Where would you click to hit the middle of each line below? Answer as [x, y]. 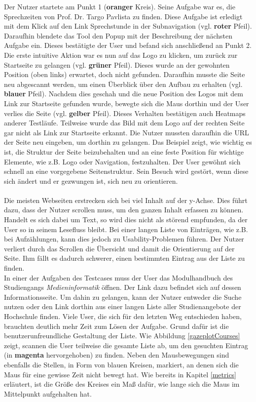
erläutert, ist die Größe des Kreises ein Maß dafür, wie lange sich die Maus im [122, 384]
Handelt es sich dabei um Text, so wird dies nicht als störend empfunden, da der [126, 220]
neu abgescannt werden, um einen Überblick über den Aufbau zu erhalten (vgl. [123, 84]
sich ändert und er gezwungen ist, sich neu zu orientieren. [91, 181]
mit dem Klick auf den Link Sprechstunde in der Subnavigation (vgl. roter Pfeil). [128, 26]
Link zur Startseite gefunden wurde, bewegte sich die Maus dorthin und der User [127, 103]
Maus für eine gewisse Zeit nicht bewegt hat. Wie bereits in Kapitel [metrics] [120, 374]
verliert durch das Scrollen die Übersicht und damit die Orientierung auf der [119, 248]
